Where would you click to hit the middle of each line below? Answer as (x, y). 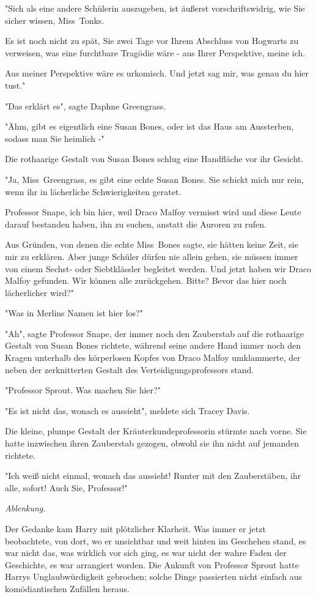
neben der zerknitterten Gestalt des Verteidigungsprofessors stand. (130, 369)
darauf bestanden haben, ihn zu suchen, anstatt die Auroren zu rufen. (136, 224)
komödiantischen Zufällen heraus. (67, 588)
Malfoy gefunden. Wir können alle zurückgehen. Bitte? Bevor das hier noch (146, 280)
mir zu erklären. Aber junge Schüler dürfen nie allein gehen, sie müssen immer (152, 256)
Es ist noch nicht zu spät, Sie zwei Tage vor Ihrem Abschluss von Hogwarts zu (152, 41)
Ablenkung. (25, 508)
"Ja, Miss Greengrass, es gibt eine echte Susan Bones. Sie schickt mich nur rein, (155, 179)
